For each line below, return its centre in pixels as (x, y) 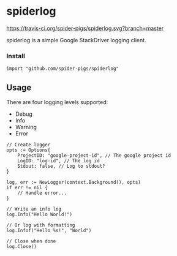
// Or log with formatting (41, 225)
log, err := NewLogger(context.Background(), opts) (73, 183)
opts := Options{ (28, 150)
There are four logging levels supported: (57, 102)
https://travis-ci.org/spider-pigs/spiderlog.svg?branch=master (85, 28)
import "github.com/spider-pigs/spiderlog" (63, 69)
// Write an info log (34, 209)
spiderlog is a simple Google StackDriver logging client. (76, 40)
